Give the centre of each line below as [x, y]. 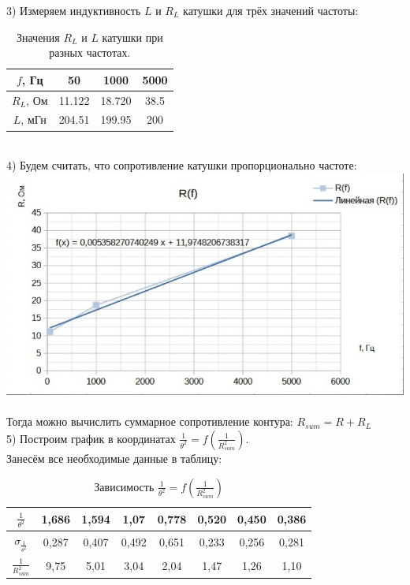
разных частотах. [90, 52]
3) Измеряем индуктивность [74, 10]
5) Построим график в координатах [91, 438]
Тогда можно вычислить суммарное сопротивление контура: [150, 421]
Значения [38, 37]
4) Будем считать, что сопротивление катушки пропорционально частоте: [182, 165]
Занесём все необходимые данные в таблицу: [114, 458]
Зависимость [124, 486]
